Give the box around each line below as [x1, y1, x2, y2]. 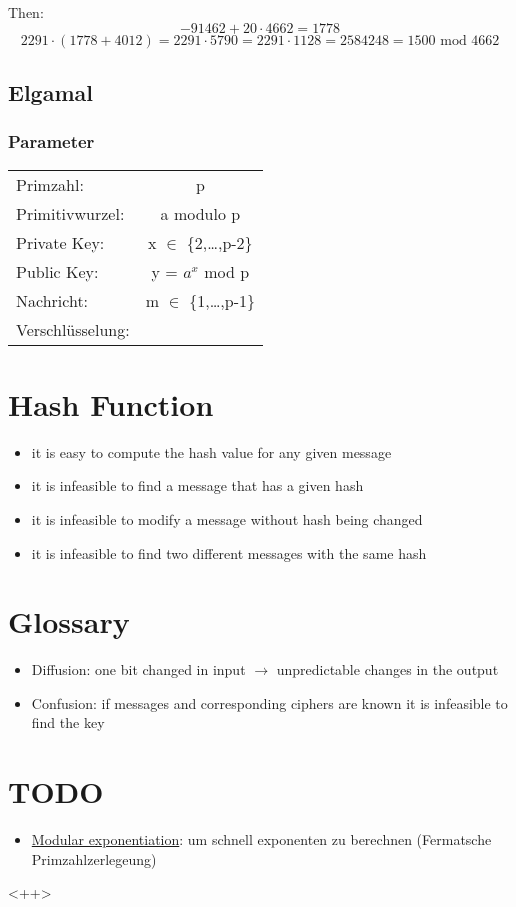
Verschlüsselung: [16, 317, 130, 341]
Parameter [8, 129, 95, 154]
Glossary [8, 601, 130, 642]
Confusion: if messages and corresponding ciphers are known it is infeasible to [31, 692, 508, 713]
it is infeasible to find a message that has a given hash [31, 475, 364, 496]
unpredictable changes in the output [276, 659, 499, 680]
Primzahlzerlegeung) [31, 848, 157, 869]
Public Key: [16, 259, 99, 283]
